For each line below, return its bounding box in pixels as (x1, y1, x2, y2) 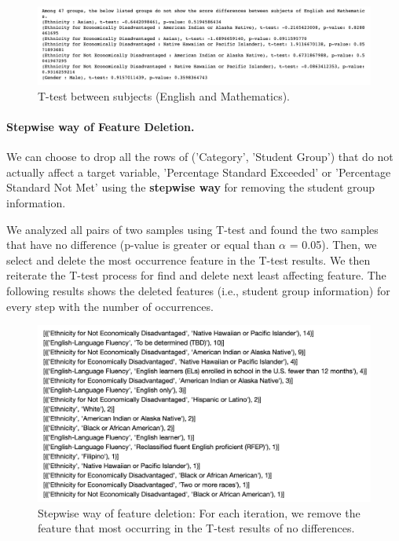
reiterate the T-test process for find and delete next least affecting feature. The (6, 267, 386, 283)
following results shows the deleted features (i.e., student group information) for (6, 282, 390, 298)
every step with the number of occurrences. (6, 298, 214, 314)
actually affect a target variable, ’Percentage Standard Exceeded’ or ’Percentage (6, 163, 391, 180)
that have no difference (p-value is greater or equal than (6, 236, 276, 253)
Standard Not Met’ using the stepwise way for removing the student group (6, 179, 375, 196)
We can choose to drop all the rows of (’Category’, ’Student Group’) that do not (6, 148, 394, 165)
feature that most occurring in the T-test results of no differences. (38, 520, 355, 536)
